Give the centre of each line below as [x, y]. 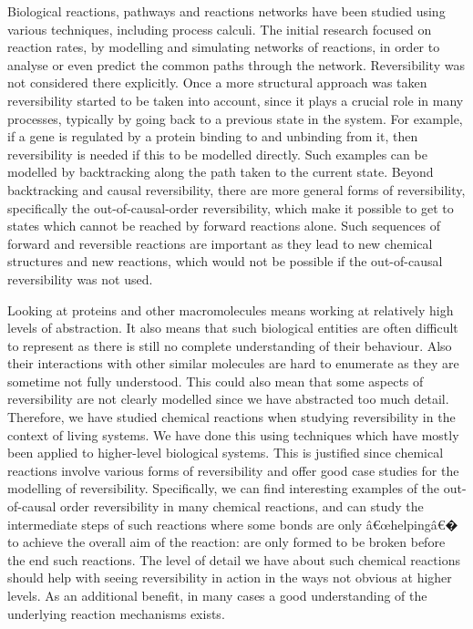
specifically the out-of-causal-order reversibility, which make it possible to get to [231, 207]
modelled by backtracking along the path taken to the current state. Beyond [221, 172]
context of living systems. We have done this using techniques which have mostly [233, 434]
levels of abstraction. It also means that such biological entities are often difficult [233, 328]
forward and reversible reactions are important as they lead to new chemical [220, 243]
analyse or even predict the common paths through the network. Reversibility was [236, 64]
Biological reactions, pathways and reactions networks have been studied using [226, 11]
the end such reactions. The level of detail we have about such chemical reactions [234, 559]
